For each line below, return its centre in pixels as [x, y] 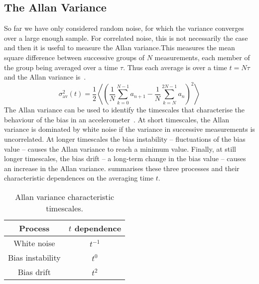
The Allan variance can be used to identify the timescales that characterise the [124, 110]
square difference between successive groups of [74, 57]
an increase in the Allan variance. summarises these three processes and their [122, 168]
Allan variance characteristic [65, 197]
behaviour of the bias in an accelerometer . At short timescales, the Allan [117, 119]
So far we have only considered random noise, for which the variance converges [124, 28]
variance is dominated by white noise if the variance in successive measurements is [129, 129]
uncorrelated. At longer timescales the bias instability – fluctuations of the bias [125, 139]
